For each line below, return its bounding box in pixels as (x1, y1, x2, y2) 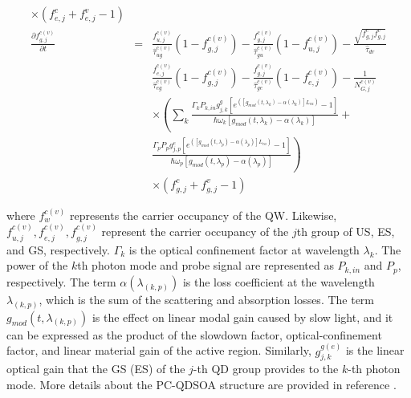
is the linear (345, 342, 405, 359)
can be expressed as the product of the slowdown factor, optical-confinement (6, 326, 382, 343)
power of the (6, 257, 68, 274)
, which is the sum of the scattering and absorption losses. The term (39, 290, 375, 307)
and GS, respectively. (6, 241, 110, 258)
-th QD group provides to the (193, 360, 339, 377)
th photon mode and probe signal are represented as (77, 257, 334, 274)
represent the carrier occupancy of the (101, 223, 289, 240)
